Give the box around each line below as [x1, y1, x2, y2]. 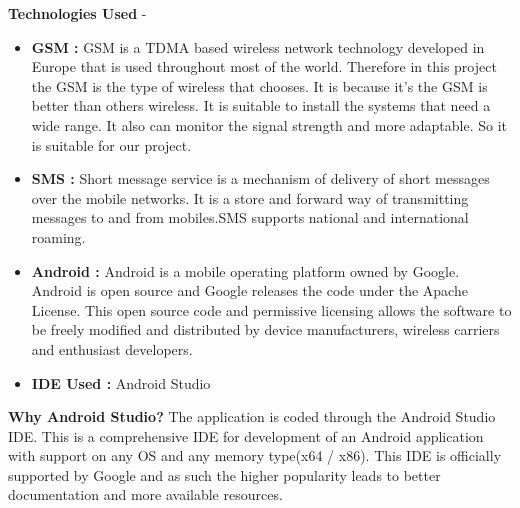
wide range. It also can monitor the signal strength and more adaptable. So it [31, 114, 508, 135]
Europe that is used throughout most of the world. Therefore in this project [31, 56, 497, 77]
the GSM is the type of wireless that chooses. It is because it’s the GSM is [31, 75, 488, 96]
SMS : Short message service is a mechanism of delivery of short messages [31, 168, 490, 189]
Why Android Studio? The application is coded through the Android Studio [8, 406, 496, 427]
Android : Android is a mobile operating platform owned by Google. [31, 260, 460, 281]
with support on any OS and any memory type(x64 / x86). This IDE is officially [8, 445, 502, 466]
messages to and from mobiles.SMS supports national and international [31, 207, 469, 228]
